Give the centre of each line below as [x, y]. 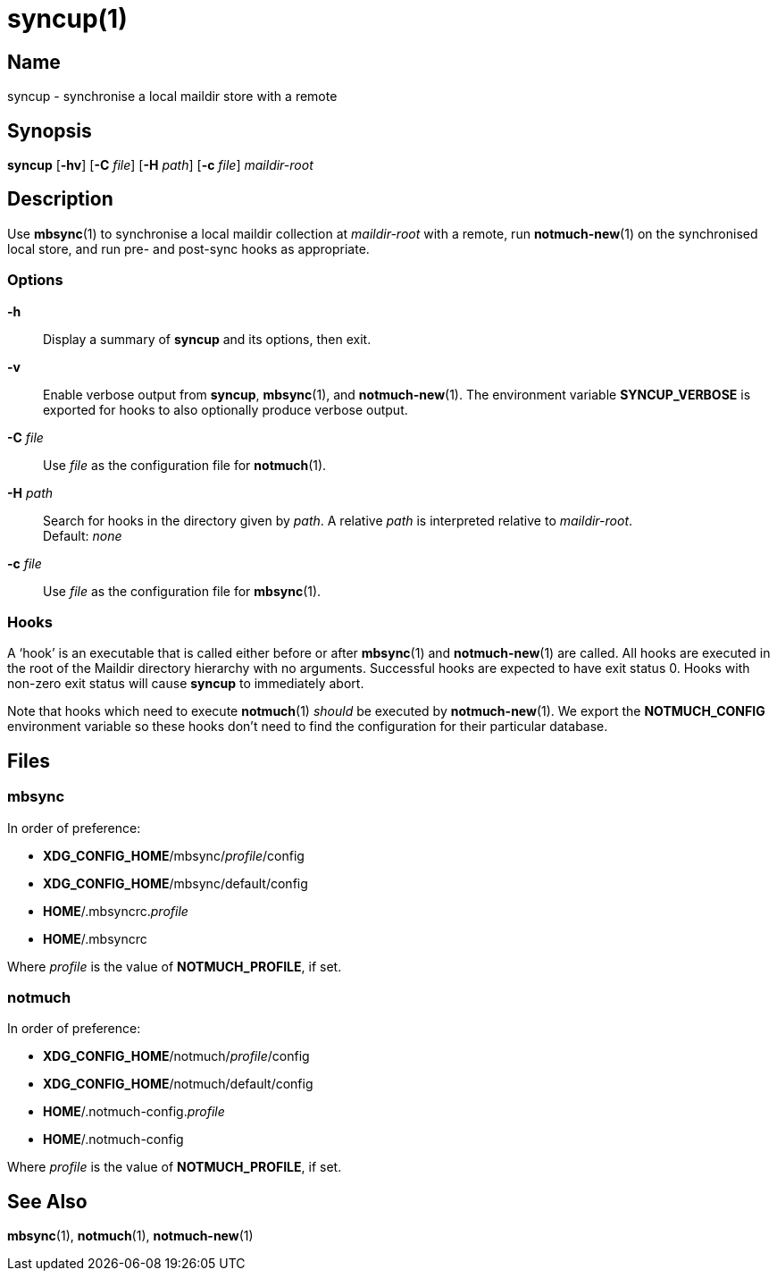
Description [60, 199]
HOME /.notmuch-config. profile [134, 1112]
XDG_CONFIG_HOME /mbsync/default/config [175, 883]
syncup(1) [67, 19]
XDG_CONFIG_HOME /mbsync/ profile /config [174, 855]
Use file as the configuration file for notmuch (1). [185, 465]
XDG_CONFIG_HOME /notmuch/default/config [178, 1084]
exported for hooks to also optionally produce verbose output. [226, 409]
